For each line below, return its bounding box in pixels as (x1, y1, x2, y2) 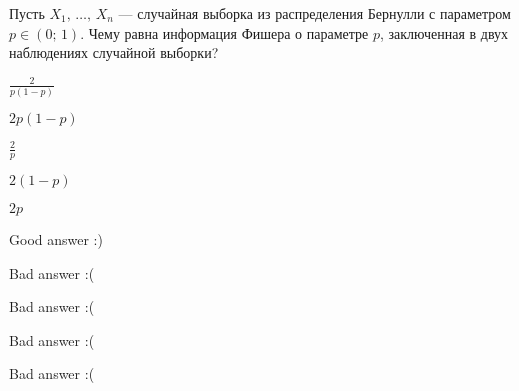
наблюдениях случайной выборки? (9, 42, 219, 63)
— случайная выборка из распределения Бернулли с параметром (118, 3, 511, 23)
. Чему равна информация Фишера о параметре (80, 22, 369, 43)
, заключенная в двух (379, 22, 509, 43)
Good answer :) (9, 228, 103, 249)
